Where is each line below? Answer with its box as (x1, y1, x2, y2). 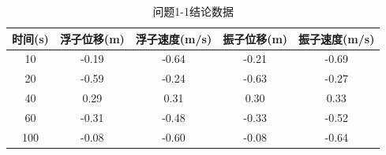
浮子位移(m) (59, 30, 125, 46)
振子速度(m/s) (298, 30, 375, 46)
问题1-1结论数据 (152, 3, 234, 19)
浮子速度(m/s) (135, 30, 212, 46)
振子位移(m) (223, 30, 288, 46)
